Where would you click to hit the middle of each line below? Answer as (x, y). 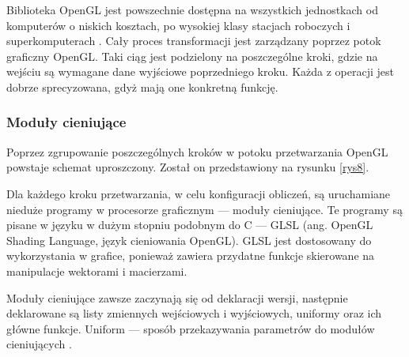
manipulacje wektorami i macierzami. (97, 271)
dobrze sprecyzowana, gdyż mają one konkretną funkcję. (142, 86)
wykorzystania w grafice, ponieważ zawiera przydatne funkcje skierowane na (191, 256)
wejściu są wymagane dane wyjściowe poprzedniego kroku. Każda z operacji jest (200, 71)
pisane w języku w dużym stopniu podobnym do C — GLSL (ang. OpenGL (190, 225)
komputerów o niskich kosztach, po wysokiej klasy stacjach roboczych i (178, 25)
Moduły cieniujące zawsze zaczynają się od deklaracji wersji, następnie (177, 297)
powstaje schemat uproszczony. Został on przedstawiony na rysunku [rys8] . (188, 167)
